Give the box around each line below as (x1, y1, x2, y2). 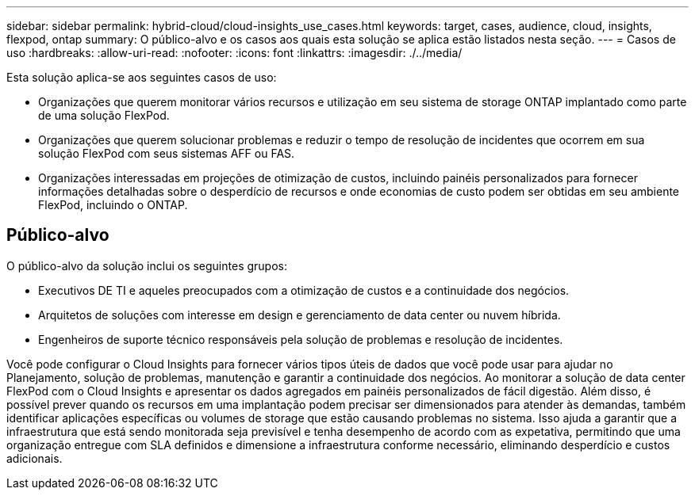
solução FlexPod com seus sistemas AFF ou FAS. (38, 147, 295, 160)
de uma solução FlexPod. (38, 109, 170, 122)
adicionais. (6, 451, 63, 465)
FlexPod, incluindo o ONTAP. (38, 198, 188, 212)
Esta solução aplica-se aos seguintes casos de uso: (6, 71, 277, 84)
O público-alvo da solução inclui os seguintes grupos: (6, 258, 287, 273)
